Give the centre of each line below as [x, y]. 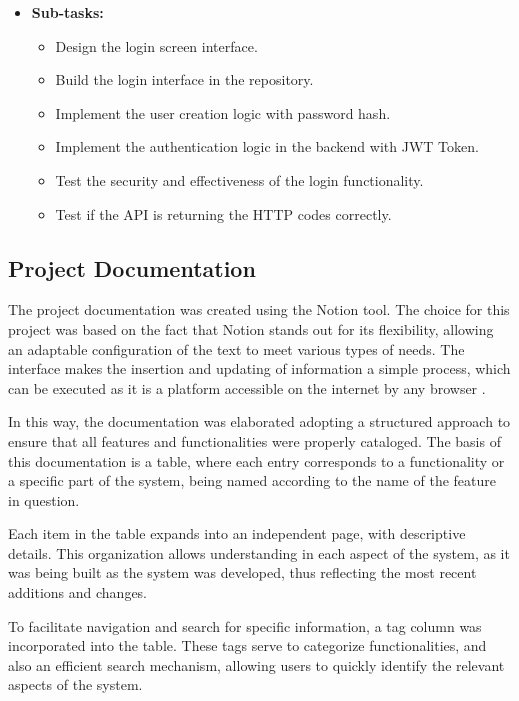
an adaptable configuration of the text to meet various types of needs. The [236, 348]
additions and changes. [78, 592]
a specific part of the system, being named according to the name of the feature [252, 480]
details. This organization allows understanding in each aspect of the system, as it [259, 552]
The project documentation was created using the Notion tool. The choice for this [259, 309]
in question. [44, 499]
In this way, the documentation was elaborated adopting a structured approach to [259, 421]
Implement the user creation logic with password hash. [223, 112]
